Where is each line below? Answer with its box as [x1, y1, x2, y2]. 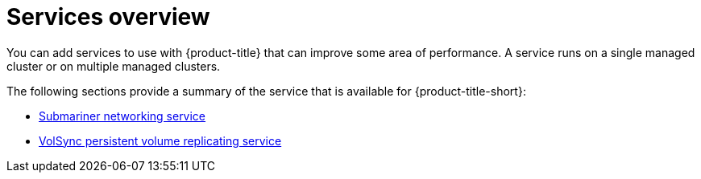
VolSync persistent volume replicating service [39, 133, 282, 148]
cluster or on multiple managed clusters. [6, 59, 221, 73]
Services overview [6, 3, 210, 31]
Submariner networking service [39, 108, 206, 123]
